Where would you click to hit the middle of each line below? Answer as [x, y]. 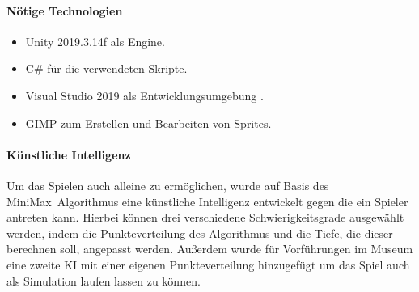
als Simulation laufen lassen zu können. [104, 280]
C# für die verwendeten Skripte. [106, 68]
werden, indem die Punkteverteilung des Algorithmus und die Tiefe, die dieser [200, 233]
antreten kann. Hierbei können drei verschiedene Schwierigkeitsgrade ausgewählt [205, 217]
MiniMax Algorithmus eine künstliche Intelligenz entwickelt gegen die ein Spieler [207, 201]
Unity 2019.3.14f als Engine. [95, 41]
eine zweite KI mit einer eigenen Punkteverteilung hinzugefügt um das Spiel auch [208, 264]
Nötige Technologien [65, 10]
